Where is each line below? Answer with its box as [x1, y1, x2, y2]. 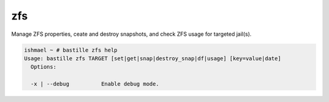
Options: [30, 64, 57, 70]
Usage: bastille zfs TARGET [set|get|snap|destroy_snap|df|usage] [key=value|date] [24, 55, 281, 62]
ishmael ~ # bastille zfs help [24, 46, 118, 53]
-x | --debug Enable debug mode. [30, 81, 160, 87]
